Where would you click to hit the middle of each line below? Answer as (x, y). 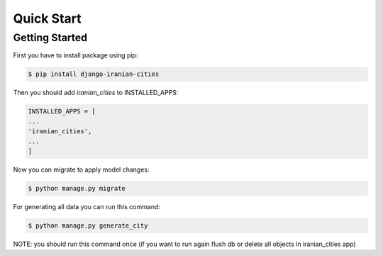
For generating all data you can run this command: (87, 206)
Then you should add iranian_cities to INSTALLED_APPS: (96, 93)
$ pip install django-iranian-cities (94, 74)
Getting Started (50, 38)
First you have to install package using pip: (76, 55)
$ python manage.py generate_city (88, 226)
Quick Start (47, 18)
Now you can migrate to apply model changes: (81, 169)
